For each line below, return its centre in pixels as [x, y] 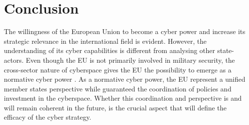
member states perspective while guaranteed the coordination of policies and [118, 88]
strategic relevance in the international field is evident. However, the [105, 41]
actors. [14, 60]
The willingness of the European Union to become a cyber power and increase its [125, 31]
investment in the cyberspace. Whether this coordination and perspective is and [123, 98]
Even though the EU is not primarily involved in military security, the [130, 60]
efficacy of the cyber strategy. [48, 117]
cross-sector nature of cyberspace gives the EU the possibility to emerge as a [118, 69]
